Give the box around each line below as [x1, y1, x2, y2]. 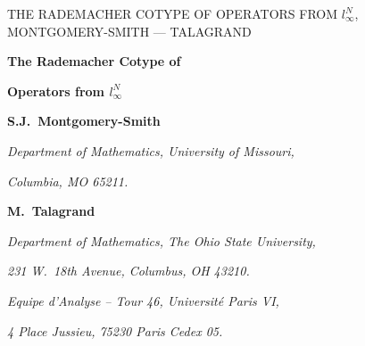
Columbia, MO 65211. [7, 171, 129, 190]
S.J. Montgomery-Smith [7, 111, 161, 130]
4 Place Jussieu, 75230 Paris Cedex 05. [7, 321, 223, 340]
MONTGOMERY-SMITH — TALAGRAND [7, 21, 252, 40]
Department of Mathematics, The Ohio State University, [7, 231, 316, 250]
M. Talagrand [7, 202, 95, 220]
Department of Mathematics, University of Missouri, [7, 141, 294, 160]
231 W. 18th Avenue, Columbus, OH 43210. [7, 261, 250, 280]
